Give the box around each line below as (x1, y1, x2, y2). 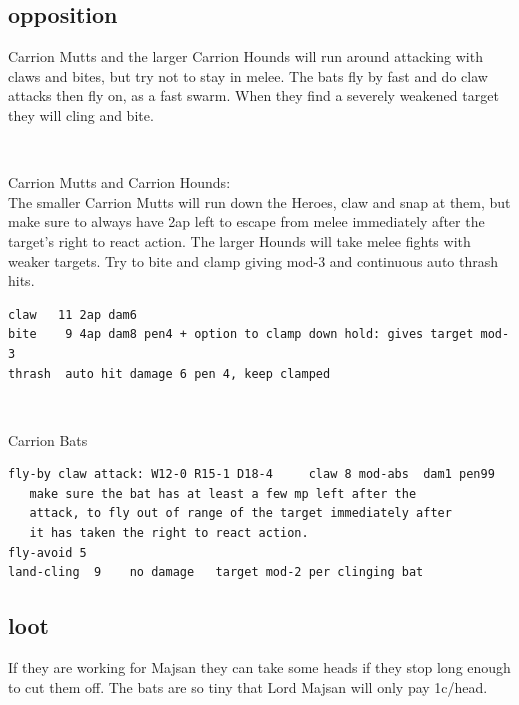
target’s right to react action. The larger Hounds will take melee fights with (8, 230, 471, 251)
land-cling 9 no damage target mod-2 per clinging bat (8, 565, 424, 580)
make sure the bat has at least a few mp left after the (29, 486, 417, 501)
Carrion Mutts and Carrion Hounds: (8, 172, 231, 193)
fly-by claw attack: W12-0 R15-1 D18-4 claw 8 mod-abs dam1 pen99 (8, 467, 495, 482)
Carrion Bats (8, 429, 88, 450)
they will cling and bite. (8, 104, 154, 125)
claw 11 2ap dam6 (8, 307, 137, 322)
